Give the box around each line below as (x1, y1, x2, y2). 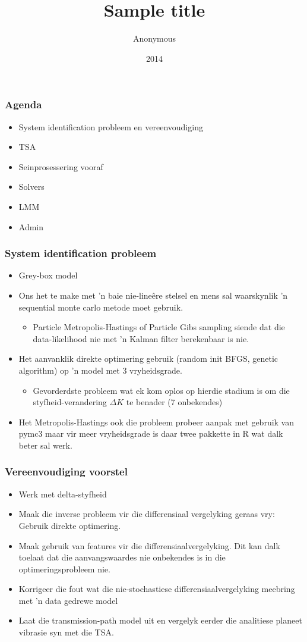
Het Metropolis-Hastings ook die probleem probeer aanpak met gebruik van (18, 415, 295, 428)
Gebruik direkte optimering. (18, 519, 121, 531)
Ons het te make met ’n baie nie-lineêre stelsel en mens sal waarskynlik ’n (18, 289, 288, 301)
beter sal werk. (18, 439, 72, 451)
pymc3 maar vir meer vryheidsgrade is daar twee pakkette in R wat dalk (18, 427, 283, 440)
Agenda (5, 97, 42, 112)
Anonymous (132, 32, 176, 45)
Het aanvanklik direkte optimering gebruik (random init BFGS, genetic (18, 352, 278, 365)
